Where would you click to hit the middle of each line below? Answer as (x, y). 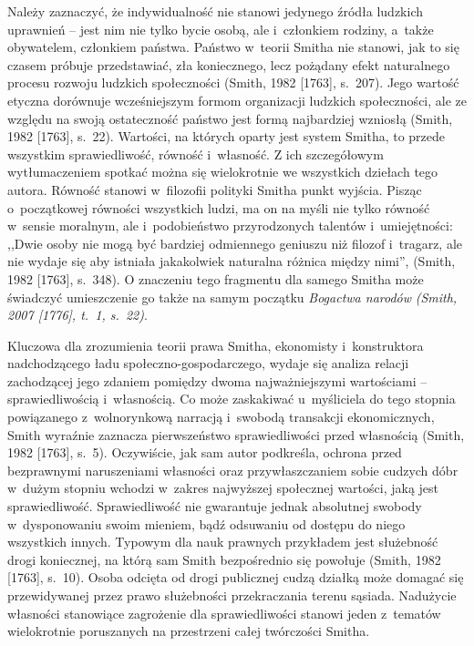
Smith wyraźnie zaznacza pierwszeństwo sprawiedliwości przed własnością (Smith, (236, 434)
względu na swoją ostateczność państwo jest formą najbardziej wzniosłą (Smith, (230, 118)
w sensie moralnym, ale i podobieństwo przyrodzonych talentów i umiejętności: (230, 226)
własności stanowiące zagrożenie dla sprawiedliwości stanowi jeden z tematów (224, 613)
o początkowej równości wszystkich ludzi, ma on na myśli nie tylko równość (219, 207)
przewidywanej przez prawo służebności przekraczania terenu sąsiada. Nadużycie (232, 595)
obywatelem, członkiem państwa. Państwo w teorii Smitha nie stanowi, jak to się (233, 47)
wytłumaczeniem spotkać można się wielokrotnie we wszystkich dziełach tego (223, 172)
